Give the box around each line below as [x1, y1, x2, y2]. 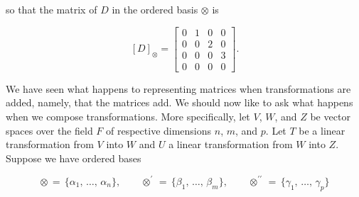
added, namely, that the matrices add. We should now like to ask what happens [6, 95, 353, 110]
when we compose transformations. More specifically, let [6, 108, 250, 123]
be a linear [299, 123, 345, 137]
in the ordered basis [112, 2, 198, 16]
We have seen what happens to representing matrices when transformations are [6, 81, 351, 96]
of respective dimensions [106, 123, 212, 137]
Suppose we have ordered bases [6, 150, 141, 165]
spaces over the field [6, 123, 93, 137]
